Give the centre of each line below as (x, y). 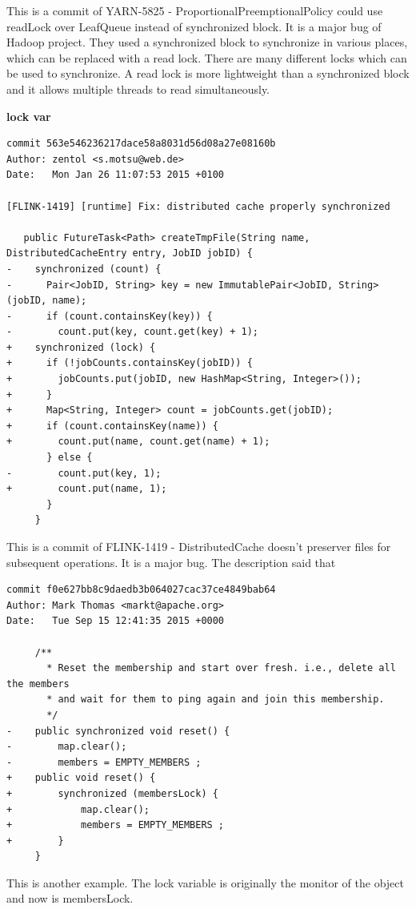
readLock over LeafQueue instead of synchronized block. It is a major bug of (194, 26)
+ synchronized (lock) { (81, 347)
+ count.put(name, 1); (87, 489)
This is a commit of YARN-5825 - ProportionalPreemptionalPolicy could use (195, 10)
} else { (70, 458)
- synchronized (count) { (84, 269)
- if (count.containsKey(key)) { (110, 316)
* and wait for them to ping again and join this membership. (216, 700)
